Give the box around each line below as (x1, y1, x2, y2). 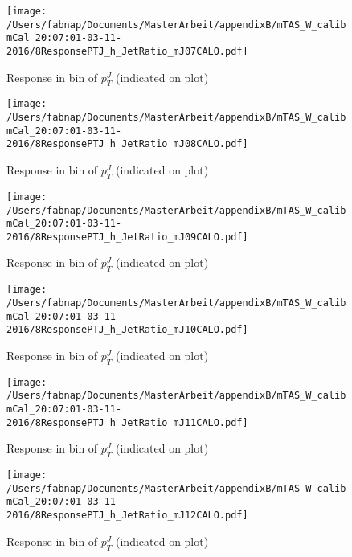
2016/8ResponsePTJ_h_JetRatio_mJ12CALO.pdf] (6, 510, 248, 522)
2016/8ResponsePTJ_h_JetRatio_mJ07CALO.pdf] (6, 45, 248, 57)
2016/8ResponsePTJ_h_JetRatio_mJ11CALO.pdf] (6, 416, 248, 428)
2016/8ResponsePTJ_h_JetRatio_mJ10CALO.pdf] (6, 324, 248, 336)
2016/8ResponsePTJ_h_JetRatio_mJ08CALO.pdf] (6, 138, 248, 150)
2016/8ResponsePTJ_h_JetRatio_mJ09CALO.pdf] (6, 231, 248, 243)
